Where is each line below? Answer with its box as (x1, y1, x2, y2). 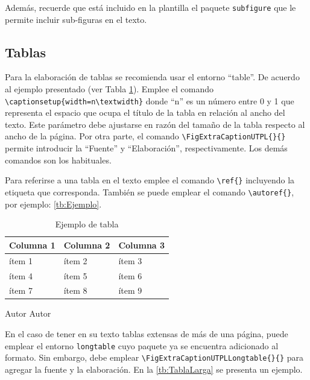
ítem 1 (9, 254, 33, 267)
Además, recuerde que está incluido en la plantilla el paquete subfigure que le (5, 1, 296, 13)
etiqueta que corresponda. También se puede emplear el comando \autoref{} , (5, 185, 294, 198)
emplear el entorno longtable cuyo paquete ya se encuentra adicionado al (5, 339, 279, 352)
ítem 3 (118, 254, 142, 267)
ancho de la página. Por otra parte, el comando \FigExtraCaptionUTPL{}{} (5, 130, 286, 142)
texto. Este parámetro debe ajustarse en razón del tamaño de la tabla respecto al (5, 118, 305, 130)
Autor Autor (5, 307, 51, 320)
